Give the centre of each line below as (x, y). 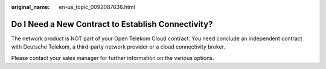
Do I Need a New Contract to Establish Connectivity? (112, 24)
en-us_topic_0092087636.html (97, 7)
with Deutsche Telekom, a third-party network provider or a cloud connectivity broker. (118, 47)
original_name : (30, 7)
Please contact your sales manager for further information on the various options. (113, 58)
